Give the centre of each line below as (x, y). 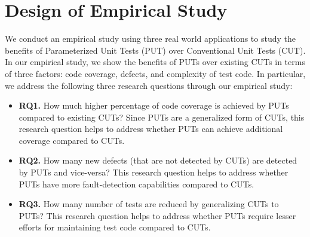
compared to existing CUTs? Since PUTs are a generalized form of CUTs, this (162, 117)
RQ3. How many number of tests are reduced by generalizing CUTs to (149, 204)
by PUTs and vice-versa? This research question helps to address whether (154, 172)
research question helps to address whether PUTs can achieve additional (151, 129)
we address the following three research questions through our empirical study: (149, 85)
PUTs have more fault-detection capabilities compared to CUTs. (136, 184)
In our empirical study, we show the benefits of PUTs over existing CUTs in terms (155, 62)
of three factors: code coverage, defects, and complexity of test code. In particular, (155, 73)
